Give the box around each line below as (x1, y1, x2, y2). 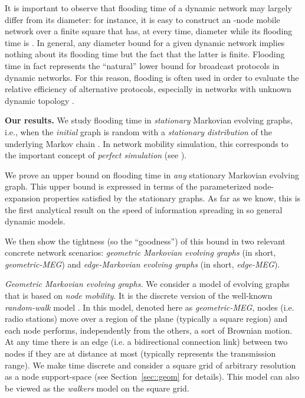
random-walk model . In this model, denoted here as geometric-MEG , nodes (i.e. (5, 301, 294, 313)
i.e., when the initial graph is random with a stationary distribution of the (5, 125, 273, 138)
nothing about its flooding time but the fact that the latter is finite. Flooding (5, 48, 285, 60)
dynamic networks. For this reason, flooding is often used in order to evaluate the (5, 71, 299, 83)
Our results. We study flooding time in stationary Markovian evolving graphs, (5, 114, 293, 126)
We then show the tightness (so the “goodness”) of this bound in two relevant (5, 234, 286, 247)
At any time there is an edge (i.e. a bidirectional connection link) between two (5, 335, 288, 348)
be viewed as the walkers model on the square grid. (5, 381, 189, 394)
